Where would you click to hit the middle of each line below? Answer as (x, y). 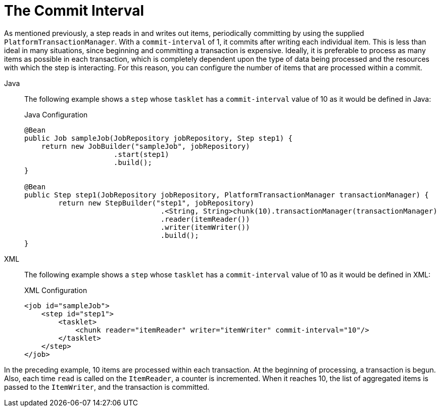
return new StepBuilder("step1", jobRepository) (156, 203)
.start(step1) (141, 154)
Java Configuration (56, 114)
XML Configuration (56, 290)
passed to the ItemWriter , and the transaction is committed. (107, 387)
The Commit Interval (74, 11)
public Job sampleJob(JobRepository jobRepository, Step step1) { (159, 138)
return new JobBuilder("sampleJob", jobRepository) (145, 146)
